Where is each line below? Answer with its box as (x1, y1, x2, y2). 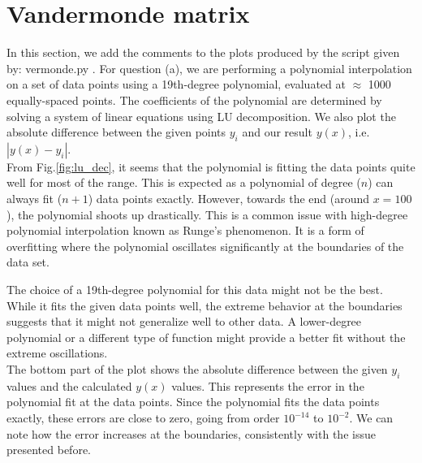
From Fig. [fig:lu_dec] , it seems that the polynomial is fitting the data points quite (6, 158, 416, 175)
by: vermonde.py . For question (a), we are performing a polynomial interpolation (6, 59, 412, 76)
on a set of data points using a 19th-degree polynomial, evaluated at (6, 76, 346, 93)
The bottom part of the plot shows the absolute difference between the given (6, 361, 388, 378)
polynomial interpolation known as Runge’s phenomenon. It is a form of (6, 222, 364, 239)
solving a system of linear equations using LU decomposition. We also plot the (6, 107, 396, 124)
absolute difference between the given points (6, 123, 226, 141)
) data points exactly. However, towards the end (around (88, 190, 370, 207)
